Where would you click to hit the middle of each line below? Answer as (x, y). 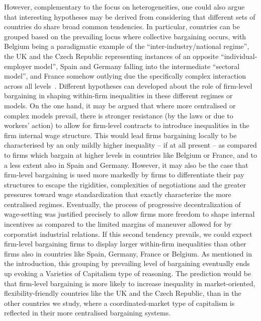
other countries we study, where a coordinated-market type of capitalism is (119, 303)
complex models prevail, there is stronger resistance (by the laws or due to (119, 115)
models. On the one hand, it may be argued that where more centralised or (120, 105)
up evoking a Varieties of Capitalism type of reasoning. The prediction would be (128, 273)
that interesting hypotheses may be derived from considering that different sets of (130, 16)
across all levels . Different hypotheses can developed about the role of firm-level (128, 85)
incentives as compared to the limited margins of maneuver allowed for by (118, 224)
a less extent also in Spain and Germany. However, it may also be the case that (126, 165)
